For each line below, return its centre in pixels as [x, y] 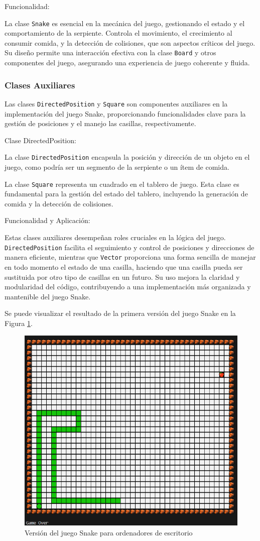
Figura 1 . [19, 323]
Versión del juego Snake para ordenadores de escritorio [109, 532]
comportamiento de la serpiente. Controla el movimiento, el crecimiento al [118, 33]
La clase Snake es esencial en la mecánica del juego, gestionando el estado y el [125, 23]
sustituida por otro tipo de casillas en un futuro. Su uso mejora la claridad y [122, 277]
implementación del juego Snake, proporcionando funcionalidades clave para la [125, 113]
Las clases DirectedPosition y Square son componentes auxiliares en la [116, 103]
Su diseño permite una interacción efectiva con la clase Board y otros [110, 52]
